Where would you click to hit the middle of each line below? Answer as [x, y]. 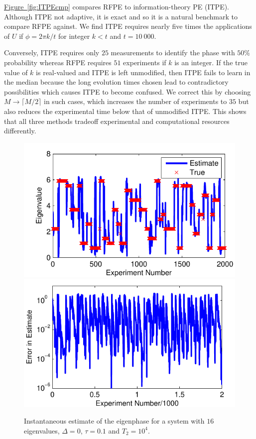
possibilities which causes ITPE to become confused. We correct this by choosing [128, 91]
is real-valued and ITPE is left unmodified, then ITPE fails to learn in [143, 72]
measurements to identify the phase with [173, 53]
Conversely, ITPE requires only [52, 53]
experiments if [145, 62]
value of [16, 72]
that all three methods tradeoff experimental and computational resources [117, 121]
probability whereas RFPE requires [58, 62]
